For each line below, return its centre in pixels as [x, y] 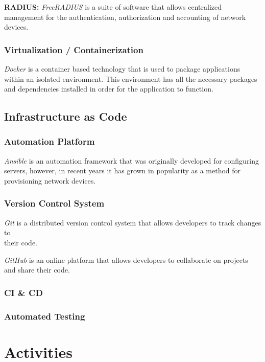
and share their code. [37, 270]
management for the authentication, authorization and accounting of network [125, 17]
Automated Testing [45, 316]
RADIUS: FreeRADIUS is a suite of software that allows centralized [113, 7]
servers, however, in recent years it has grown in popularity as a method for [123, 171]
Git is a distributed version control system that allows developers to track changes [133, 222]
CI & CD [23, 292]
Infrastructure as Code [66, 116]
